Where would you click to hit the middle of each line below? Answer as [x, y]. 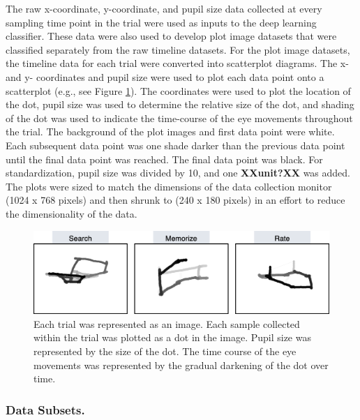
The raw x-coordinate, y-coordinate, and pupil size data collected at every [164, 8]
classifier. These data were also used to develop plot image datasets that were [171, 36]
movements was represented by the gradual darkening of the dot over [181, 365]
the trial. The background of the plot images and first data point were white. [170, 132]
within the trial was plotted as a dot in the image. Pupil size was [172, 337]
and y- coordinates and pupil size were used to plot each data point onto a [165, 76]
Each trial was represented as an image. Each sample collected [167, 323]
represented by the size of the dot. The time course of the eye [165, 351]
